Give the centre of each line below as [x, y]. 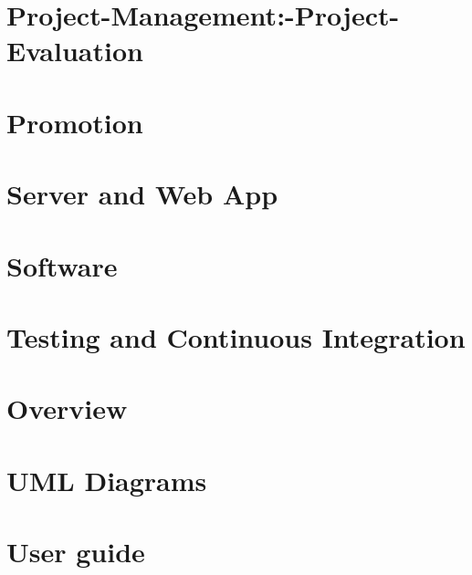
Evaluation [75, 51]
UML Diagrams [107, 480]
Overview [67, 408]
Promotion [75, 122]
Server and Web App [142, 194]
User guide [76, 551]
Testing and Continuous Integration [236, 336]
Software [62, 265]
